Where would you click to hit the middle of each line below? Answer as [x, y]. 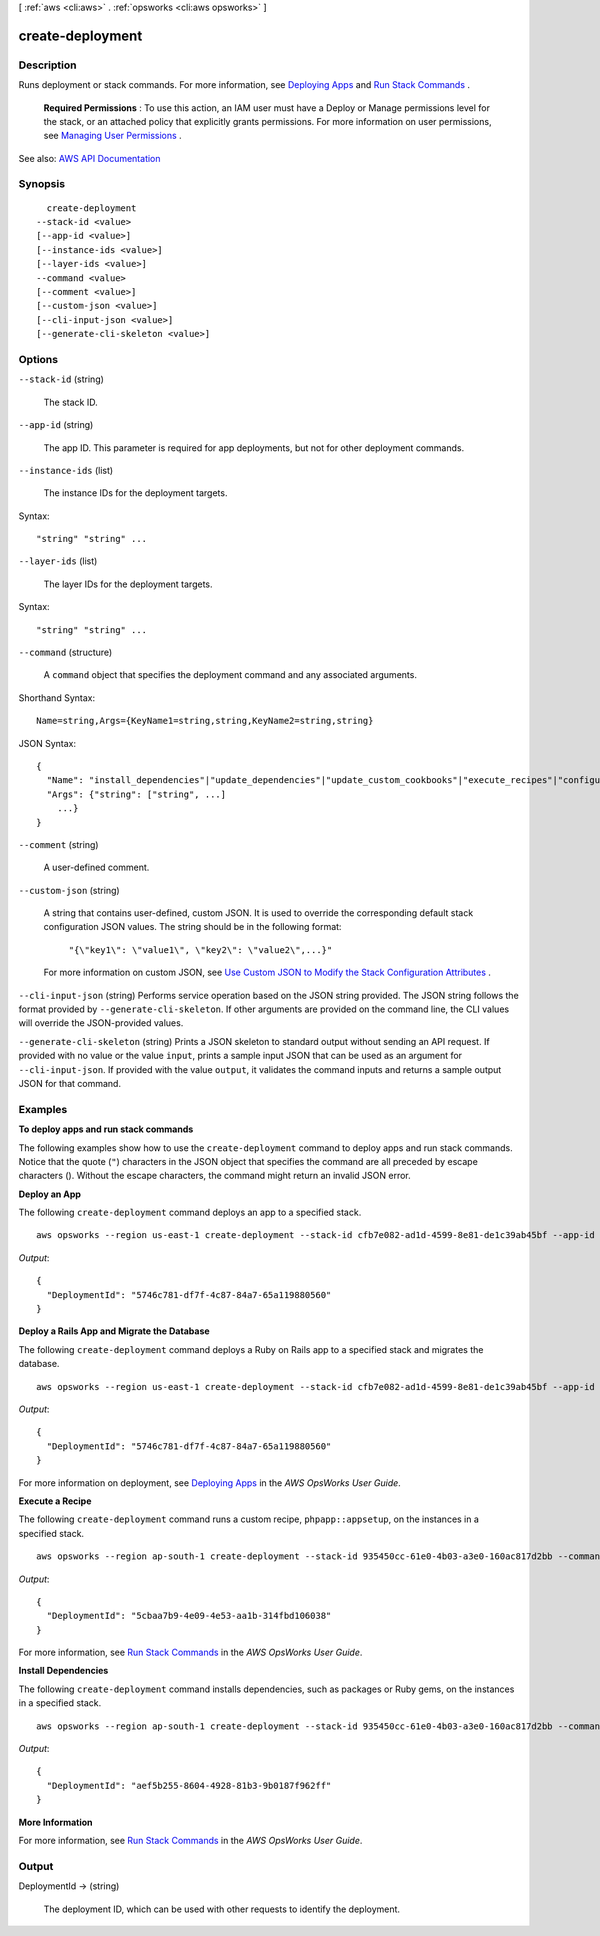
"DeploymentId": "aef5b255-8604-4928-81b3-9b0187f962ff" [189, 1785]
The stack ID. [71, 402]
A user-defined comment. [96, 867]
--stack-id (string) [61, 379]
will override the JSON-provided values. [101, 1023]
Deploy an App [50, 1194]
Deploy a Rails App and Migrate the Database [114, 1331]
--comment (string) [58, 844]
